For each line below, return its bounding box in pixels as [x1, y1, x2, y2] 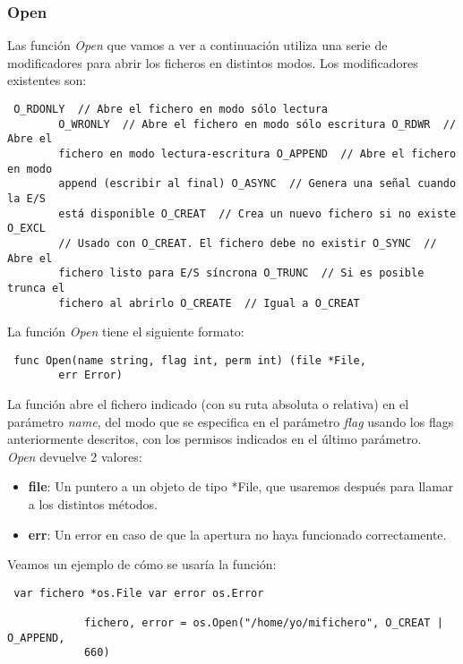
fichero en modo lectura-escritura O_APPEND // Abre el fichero [58, 147, 457, 160]
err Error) [58, 369, 123, 382]
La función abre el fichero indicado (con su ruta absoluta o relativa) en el [7, 395, 409, 413]
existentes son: [7, 71, 87, 89]
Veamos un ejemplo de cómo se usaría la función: [7, 555, 277, 574]
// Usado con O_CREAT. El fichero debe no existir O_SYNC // [58, 236, 437, 250]
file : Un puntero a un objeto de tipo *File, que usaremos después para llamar [28, 477, 454, 496]
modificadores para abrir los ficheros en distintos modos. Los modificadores [7, 53, 418, 72]
